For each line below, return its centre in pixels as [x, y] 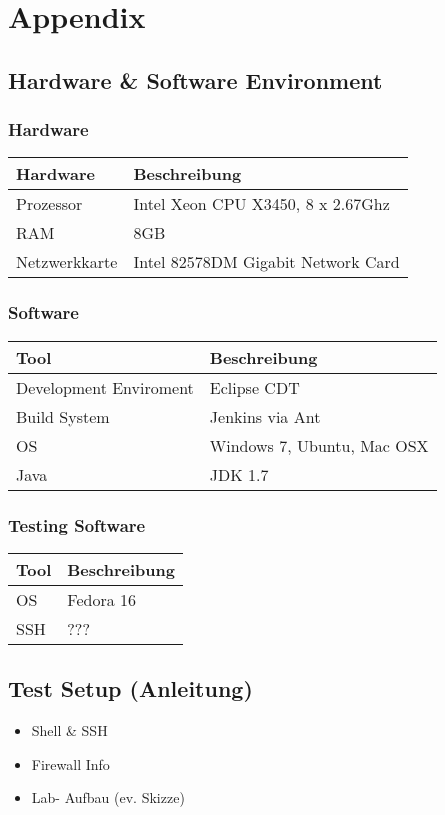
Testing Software [77, 524]
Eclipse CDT [254, 387]
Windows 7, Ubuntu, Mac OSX [319, 445]
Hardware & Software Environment [195, 79]
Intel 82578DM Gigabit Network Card [266, 262]
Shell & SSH [69, 730]
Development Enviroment [105, 387]
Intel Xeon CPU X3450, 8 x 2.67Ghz [261, 204]
